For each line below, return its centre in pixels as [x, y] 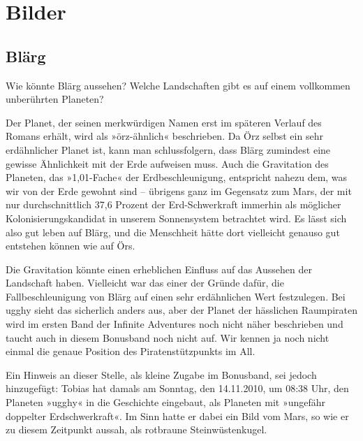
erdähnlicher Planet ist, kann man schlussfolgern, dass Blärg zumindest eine [168, 149]
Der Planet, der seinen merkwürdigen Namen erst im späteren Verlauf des [164, 122]
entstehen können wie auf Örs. [71, 246]
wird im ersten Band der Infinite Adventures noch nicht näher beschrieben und [175, 324]
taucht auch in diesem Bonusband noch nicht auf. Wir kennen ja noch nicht [168, 337]
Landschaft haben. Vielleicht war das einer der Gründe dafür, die [145, 283]
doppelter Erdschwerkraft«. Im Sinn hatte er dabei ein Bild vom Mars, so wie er [177, 415]
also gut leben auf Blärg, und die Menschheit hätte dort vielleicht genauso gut [173, 232]
